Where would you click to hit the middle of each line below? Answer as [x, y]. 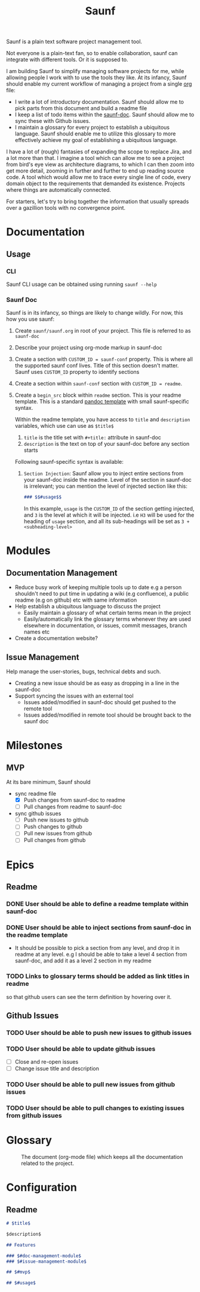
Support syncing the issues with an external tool [74, 696]
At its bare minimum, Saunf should [48, 782]
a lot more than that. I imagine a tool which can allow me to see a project [95, 158]
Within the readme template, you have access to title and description [102, 419]
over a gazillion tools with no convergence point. [66, 208]
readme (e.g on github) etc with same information [76, 600]
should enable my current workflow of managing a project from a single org [99, 84]
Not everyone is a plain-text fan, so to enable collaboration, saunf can [92, 53]
